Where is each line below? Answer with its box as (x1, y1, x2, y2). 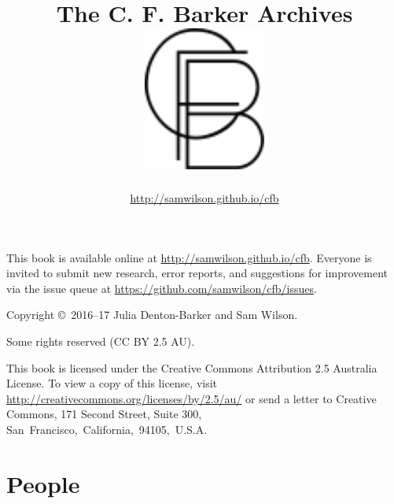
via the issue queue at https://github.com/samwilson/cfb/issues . (6, 280, 317, 296)
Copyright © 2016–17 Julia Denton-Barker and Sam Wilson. (6, 306, 298, 323)
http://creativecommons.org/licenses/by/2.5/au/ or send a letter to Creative (6, 390, 377, 406)
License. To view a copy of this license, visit (6, 375, 218, 391)
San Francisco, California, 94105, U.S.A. (6, 421, 208, 437)
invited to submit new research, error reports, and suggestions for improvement (6, 265, 388, 281)
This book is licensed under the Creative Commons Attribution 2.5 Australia (6, 359, 377, 376)
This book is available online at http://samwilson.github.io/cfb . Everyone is (6, 249, 372, 265)
